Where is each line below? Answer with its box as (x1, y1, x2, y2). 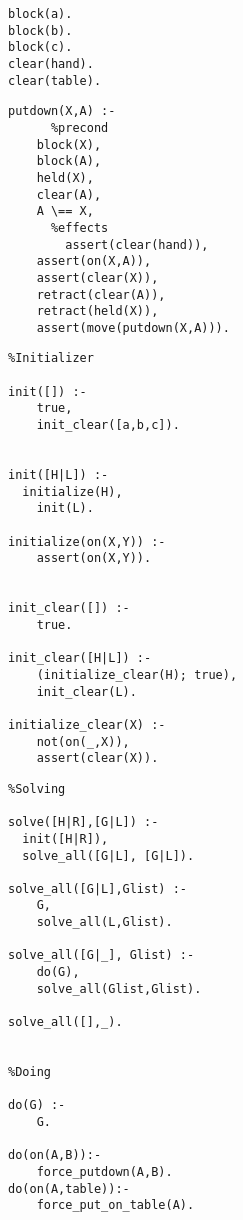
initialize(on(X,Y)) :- (8, 534, 166, 549)
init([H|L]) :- (8, 468, 109, 483)
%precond (50, 120, 109, 135)
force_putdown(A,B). (36, 1164, 173, 1179)
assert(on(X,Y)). (36, 551, 152, 566)
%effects (50, 220, 109, 235)
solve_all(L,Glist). (36, 915, 173, 930)
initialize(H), (22, 484, 123, 499)
